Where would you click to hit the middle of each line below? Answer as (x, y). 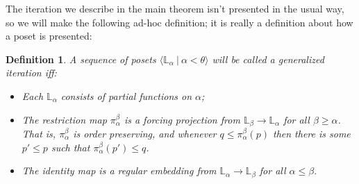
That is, (39, 134)
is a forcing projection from (182, 119)
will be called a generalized (268, 59)
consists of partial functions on (126, 95)
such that (70, 147)
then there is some (311, 134)
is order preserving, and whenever (145, 134)
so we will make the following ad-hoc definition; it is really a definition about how (179, 22)
